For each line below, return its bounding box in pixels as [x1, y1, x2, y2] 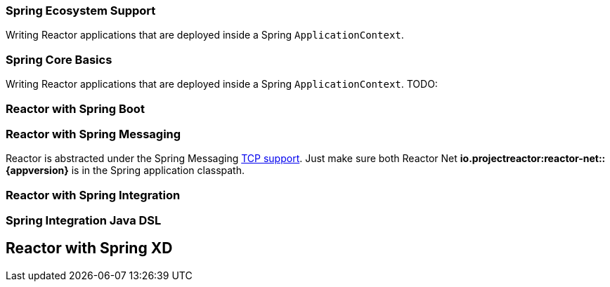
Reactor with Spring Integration [6, 187, 181, 202]
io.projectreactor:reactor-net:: [460, 152, 606, 165]
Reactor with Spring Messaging [6, 126, 181, 141]
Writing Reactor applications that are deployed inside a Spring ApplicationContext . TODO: [6, 78, 438, 91]
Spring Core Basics [6, 52, 112, 67]
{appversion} [6, 164, 69, 177]
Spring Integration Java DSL [6, 213, 162, 227]
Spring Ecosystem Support [6, 4, 156, 18]
